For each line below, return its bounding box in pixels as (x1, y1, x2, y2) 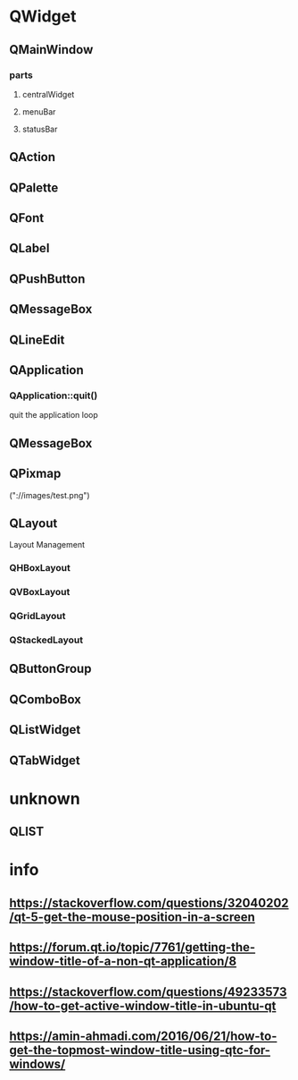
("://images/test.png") (9, 489, 91, 500)
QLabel (9, 241, 50, 256)
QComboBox (9, 692, 82, 707)
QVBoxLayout (9, 586, 70, 599)
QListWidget (9, 722, 81, 737)
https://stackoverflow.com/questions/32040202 (9, 895, 289, 910)
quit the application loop (9, 410, 98, 421)
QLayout (9, 515, 58, 531)
